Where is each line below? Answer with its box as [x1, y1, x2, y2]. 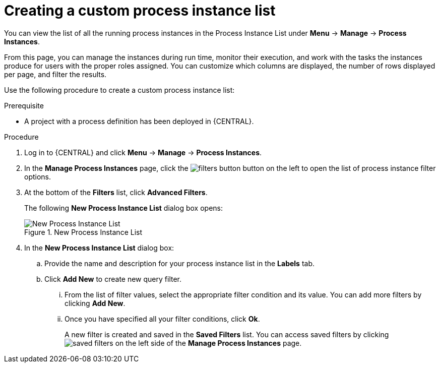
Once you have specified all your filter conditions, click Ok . [65, 314, 260, 323]
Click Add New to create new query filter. [44, 274, 182, 283]
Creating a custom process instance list [4, 2, 276, 19]
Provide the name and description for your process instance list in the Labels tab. [44, 259, 315, 268]
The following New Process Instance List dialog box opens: [24, 203, 223, 212]
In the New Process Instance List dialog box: [24, 243, 174, 252]
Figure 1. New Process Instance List [24, 227, 143, 236]
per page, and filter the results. [4, 70, 107, 79]
